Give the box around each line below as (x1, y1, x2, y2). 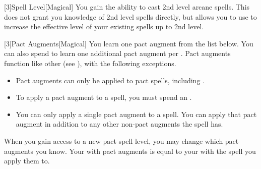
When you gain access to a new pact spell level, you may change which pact (4, 135, 239, 146)
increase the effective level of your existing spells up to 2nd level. (4, 21, 204, 32)
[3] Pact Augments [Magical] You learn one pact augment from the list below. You (4, 38, 253, 48)
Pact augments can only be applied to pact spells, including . (16, 75, 205, 85)
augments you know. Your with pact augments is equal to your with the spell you (4, 145, 256, 156)
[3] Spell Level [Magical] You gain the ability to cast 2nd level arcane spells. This (4, 2, 250, 12)
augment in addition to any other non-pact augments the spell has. (16, 119, 223, 129)
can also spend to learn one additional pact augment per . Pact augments (4, 48, 231, 59)
